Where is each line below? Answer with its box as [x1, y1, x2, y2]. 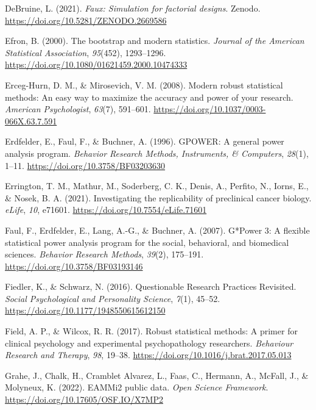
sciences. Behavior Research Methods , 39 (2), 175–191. [5, 248, 204, 261]
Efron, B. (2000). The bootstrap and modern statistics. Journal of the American [5, 34, 304, 47]
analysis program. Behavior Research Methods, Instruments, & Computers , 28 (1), [5, 146, 309, 159]
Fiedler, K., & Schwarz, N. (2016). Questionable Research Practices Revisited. [5, 280, 297, 293]
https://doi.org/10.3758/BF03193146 [5, 259, 143, 272]
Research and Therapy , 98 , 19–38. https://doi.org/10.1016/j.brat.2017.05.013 [5, 348, 292, 361]
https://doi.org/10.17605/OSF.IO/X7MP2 [5, 393, 163, 406]
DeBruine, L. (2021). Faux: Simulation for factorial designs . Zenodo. [5, 2, 261, 14]
